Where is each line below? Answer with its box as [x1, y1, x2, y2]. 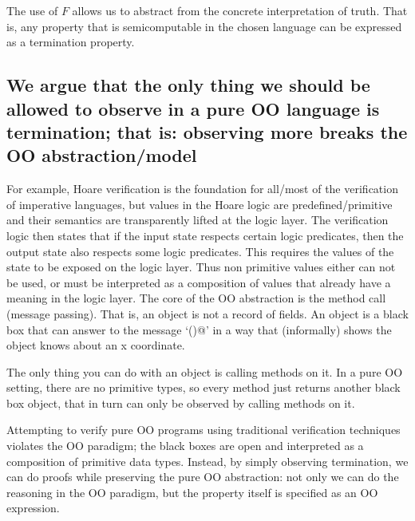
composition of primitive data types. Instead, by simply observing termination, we [6, 452, 409, 469]
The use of [6, 2, 58, 18]
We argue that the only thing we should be [6, 73, 370, 97]
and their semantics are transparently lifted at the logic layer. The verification [6, 211, 389, 228]
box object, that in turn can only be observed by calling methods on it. [6, 394, 355, 411]
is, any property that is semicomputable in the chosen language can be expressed [6, 18, 402, 34]
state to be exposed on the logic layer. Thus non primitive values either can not [6, 259, 396, 275]
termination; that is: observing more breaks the [6, 119, 408, 144]
